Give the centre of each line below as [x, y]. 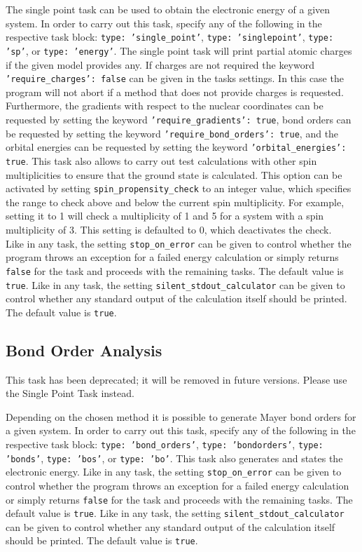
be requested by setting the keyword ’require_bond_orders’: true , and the [172, 133]
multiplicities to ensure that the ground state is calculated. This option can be [174, 174]
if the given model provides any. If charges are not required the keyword [160, 64]
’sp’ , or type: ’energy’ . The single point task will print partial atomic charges [179, 50]
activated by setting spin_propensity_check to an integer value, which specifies [179, 188]
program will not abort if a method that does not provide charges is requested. [175, 92]
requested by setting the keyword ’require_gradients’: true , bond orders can [179, 119]
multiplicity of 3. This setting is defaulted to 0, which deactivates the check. [169, 229]
